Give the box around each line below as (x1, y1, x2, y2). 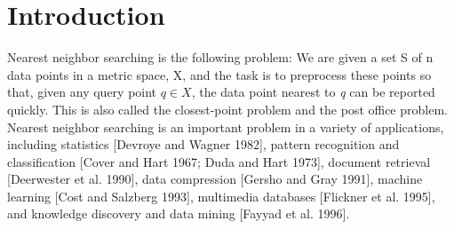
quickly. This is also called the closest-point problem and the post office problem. (7, 99, 448, 118)
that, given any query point (7, 83, 157, 101)
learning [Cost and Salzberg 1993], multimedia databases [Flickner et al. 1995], (7, 186, 435, 205)
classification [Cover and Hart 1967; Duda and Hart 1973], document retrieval (7, 152, 431, 170)
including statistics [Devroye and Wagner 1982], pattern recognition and (7, 135, 400, 154)
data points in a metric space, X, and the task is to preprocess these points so (7, 65, 432, 83)
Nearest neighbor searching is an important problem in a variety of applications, (7, 117, 444, 136)
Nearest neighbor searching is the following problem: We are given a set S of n (7, 48, 434, 67)
